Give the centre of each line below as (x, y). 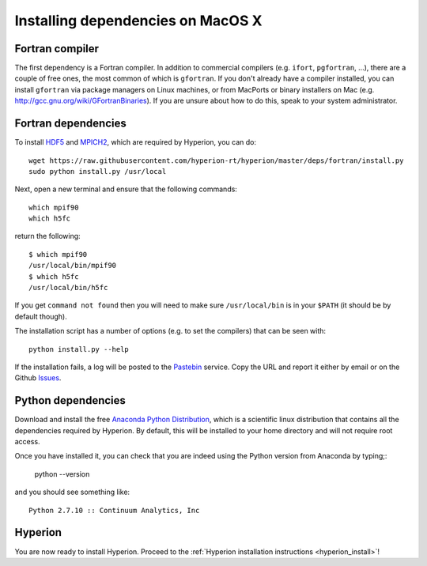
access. (27, 442)
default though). (41, 316)
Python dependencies (70, 400)
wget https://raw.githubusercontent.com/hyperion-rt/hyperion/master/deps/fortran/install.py (216, 160)
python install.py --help (79, 349)
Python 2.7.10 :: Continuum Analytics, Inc (114, 510)
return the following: (47, 236)
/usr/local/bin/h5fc (68, 288)
